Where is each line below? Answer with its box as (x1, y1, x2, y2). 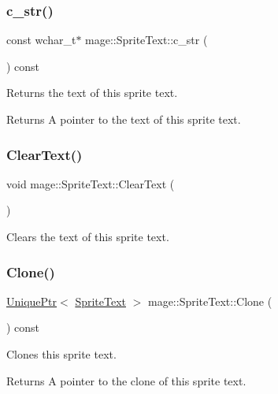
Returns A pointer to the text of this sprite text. (6, 111, 241, 127)
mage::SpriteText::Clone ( (147, 292, 272, 309)
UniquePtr (6, 292, 57, 309)
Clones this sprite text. (6, 346, 117, 362)
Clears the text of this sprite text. (6, 229, 169, 244)
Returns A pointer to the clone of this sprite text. (6, 372, 246, 388)
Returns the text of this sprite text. (6, 84, 178, 101)
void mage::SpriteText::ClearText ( (6, 175, 175, 191)
